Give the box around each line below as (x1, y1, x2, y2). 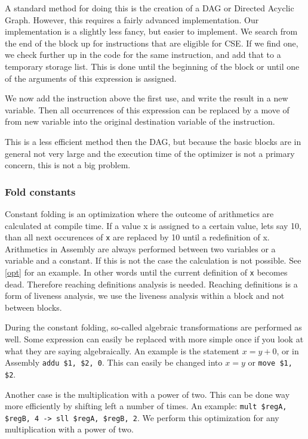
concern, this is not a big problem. (5, 159, 131, 171)
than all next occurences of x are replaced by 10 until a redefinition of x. (5, 231, 270, 243)
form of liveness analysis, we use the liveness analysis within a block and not (5, 289, 285, 302)
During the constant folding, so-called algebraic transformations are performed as (5, 321, 302, 333)
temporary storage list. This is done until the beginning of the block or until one (5, 60, 300, 72)
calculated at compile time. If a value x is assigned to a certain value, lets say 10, (5, 219, 301, 231)
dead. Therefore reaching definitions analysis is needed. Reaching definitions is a (5, 277, 298, 290)
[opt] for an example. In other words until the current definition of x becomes (5, 265, 288, 278)
